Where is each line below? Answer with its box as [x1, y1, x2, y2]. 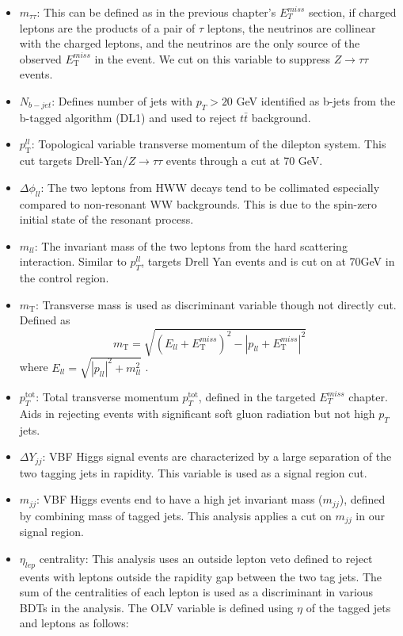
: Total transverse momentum [36, 389, 179, 404]
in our [355, 507, 385, 523]
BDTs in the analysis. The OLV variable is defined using [19, 599, 294, 615]
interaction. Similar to [19, 253, 127, 270]
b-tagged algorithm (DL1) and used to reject [19, 109, 237, 125]
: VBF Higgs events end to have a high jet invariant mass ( [36, 491, 323, 508]
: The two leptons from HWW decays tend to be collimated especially [40, 178, 380, 195]
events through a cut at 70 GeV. [165, 152, 323, 169]
